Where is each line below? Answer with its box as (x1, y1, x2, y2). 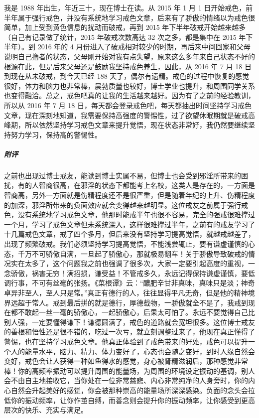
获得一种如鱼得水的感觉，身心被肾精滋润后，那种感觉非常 (59, 356, 248, 366)
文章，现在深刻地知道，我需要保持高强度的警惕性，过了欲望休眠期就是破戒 (4, 110, 248, 120)
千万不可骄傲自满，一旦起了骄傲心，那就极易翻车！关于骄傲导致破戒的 (17, 248, 248, 259)
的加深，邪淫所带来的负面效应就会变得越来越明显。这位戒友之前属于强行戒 (4, 199, 248, 210)
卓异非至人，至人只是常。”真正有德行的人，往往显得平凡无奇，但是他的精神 (4, 287, 248, 297)
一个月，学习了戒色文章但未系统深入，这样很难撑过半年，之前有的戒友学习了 (4, 219, 255, 229)
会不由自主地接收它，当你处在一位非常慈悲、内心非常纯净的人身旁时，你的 (4, 375, 248, 386)
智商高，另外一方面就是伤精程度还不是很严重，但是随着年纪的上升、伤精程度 (4, 190, 255, 200)
